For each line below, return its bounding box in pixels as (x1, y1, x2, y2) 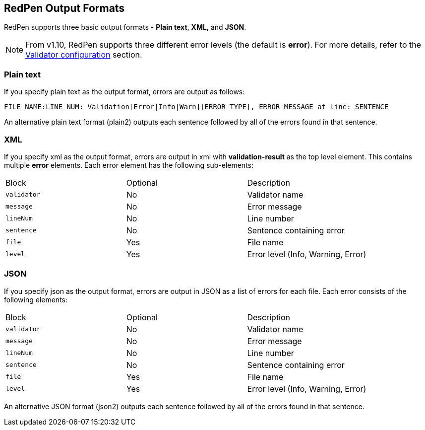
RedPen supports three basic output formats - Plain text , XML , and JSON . (4, 23, 246, 32)
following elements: (4, 295, 68, 304)
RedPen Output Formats (4, 2, 125, 14)
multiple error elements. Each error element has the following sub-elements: (4, 160, 253, 169)
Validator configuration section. (25, 50, 142, 60)
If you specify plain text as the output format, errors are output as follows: (4, 87, 245, 96)
